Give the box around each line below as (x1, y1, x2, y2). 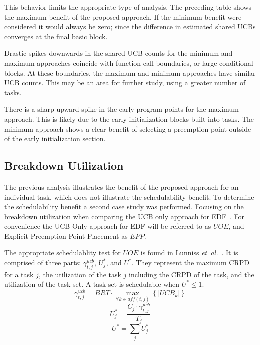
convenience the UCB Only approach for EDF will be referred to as (4, 221, 211, 231)
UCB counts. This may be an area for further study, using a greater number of (4, 77, 246, 88)
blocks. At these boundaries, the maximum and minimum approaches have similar (4, 67, 256, 78)
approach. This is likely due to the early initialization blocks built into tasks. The (4, 113, 254, 124)
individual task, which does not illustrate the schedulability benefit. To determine (4, 191, 254, 202)
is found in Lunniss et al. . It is (140, 247, 238, 258)
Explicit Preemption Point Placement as (4, 230, 128, 241)
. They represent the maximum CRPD (131, 257, 249, 268)
